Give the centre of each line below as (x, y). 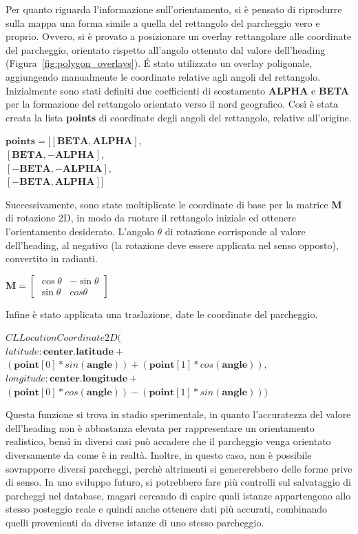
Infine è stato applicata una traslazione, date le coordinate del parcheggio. (162, 314)
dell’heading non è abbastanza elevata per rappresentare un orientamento (160, 427)
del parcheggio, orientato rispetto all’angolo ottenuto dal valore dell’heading (166, 49)
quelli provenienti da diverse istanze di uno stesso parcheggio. (135, 522)
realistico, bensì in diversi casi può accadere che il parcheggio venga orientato (168, 441)
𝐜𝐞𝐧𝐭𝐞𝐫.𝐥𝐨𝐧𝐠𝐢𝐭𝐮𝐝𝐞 (89, 379)
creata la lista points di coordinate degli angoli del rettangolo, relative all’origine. (179, 117)
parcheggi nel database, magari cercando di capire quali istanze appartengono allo (178, 495)
